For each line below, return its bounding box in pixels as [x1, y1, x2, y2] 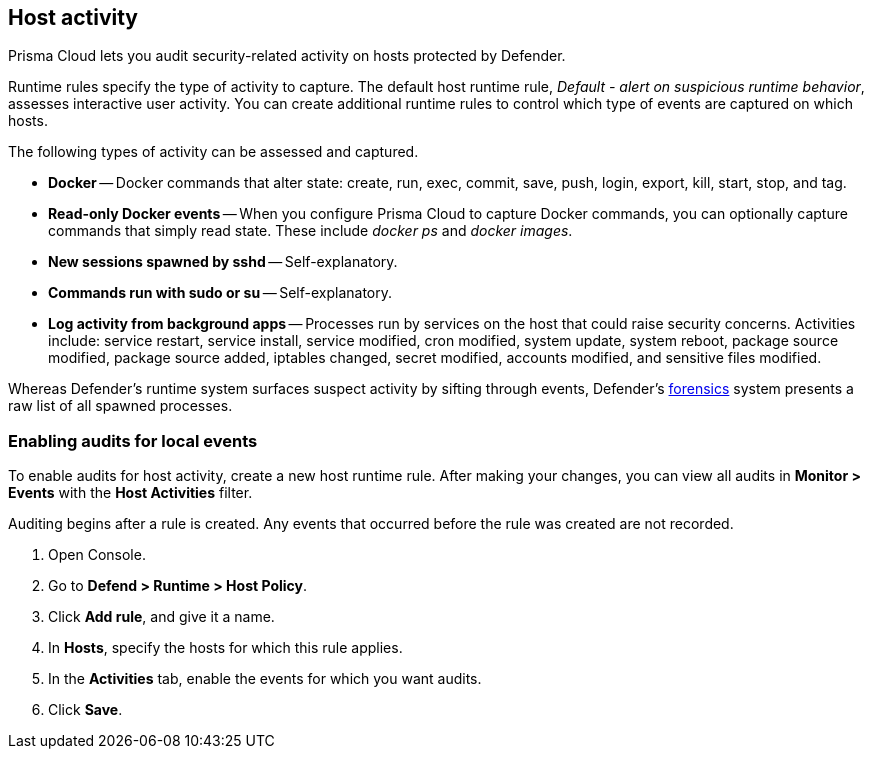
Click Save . [48, 701, 123, 719]
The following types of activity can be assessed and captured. [8, 143, 419, 161]
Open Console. [48, 546, 146, 564]
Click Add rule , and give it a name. [48, 608, 275, 626]
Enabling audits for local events [8, 430, 258, 451]
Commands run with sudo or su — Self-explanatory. [48, 284, 393, 302]
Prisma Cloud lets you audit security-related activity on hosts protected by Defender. [8, 47, 566, 65]
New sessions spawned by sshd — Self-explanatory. [48, 253, 398, 271]
